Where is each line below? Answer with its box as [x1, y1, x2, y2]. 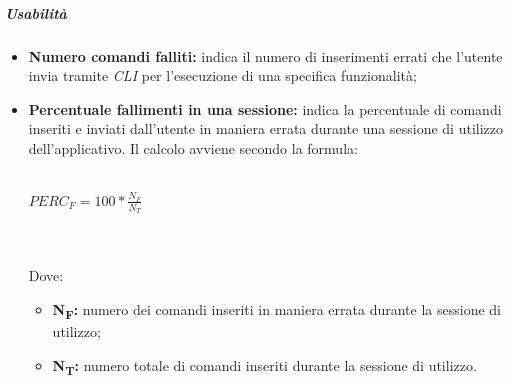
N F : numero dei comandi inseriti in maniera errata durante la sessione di [52, 298, 501, 322]
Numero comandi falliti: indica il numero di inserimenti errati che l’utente [28, 45, 503, 66]
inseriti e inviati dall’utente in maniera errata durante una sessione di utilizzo [28, 118, 503, 139]
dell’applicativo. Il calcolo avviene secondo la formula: [28, 137, 358, 158]
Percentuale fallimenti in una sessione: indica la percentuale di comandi [28, 98, 502, 119]
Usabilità [5, 2, 67, 23]
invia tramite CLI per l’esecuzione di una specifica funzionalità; [28, 65, 417, 86]
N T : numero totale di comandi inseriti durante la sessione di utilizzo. [52, 354, 477, 378]
